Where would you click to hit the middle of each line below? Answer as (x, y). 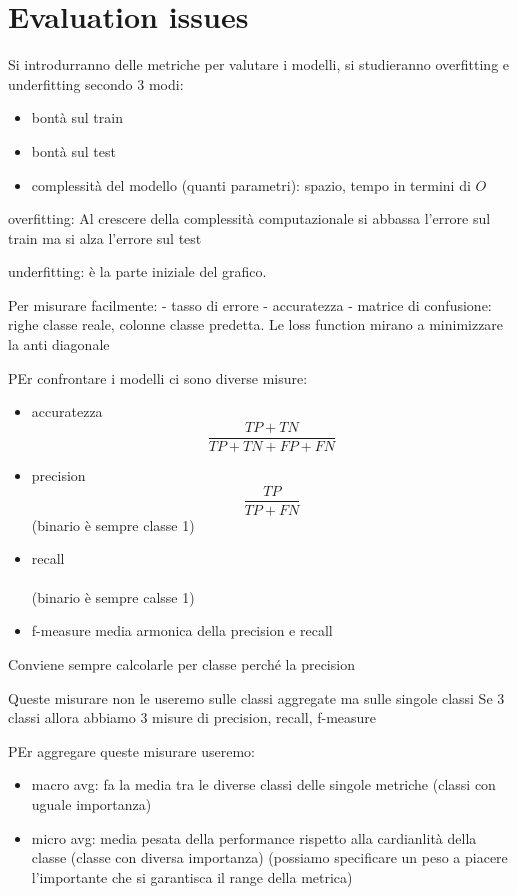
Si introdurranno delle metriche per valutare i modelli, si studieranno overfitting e (259, 64)
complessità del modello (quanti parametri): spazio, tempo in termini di (251, 184)
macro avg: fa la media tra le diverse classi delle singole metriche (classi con (263, 784)
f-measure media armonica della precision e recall (182, 630)
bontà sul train (77, 117)
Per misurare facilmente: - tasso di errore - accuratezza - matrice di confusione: (250, 304)
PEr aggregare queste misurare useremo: (132, 750)
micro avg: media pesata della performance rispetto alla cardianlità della (254, 837)
